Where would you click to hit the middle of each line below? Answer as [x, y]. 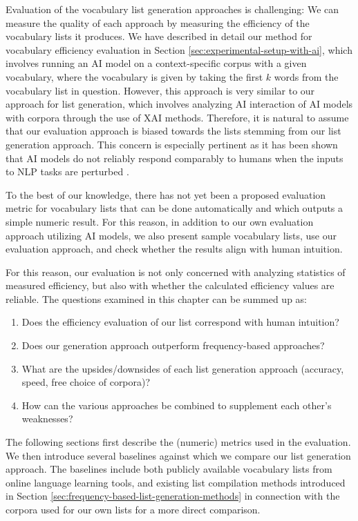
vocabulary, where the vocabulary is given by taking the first [134, 76]
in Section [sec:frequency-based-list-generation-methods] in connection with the [173, 496]
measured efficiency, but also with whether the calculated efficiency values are [170, 285]
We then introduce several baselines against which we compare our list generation [178, 455]
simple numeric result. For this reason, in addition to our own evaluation [160, 221]
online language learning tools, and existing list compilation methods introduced [176, 482]
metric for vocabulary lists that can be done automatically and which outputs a [175, 208]
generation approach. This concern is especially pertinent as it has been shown [172, 144]
